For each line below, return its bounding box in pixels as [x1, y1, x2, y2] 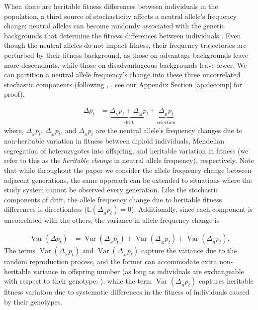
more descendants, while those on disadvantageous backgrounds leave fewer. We [4, 59, 247, 70]
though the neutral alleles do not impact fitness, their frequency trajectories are [4, 40, 247, 50]
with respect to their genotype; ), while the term [4, 276, 152, 286]
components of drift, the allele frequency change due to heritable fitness [4, 194, 222, 204]
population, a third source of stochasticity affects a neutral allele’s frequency [4, 10, 237, 21]
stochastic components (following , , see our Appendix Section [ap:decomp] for [4, 79, 242, 89]
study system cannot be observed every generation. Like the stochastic [4, 184, 219, 195]
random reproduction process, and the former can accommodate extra [4, 256, 217, 266]
